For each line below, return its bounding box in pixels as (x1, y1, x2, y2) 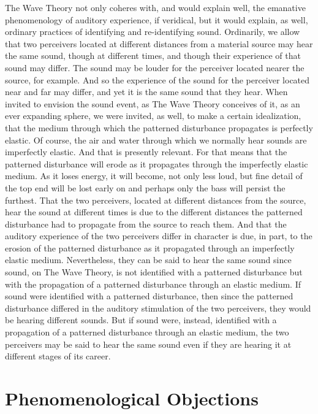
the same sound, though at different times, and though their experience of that (5, 49, 301, 62)
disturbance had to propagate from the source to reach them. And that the (5, 217, 287, 230)
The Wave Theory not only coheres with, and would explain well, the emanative (5, 1, 306, 13)
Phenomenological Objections (5, 386, 259, 410)
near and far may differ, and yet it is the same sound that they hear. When (5, 85, 288, 98)
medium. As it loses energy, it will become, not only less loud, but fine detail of (5, 169, 303, 182)
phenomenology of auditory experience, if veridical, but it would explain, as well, (5, 13, 308, 26)
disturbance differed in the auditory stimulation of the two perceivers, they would (5, 301, 311, 314)
